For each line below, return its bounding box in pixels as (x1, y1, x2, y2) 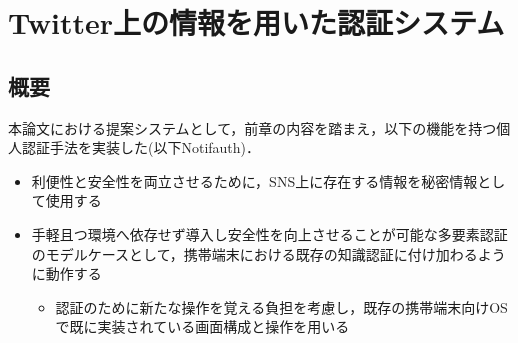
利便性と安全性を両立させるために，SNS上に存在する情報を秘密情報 (31, 170, 478, 191)
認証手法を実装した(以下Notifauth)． (21, 137, 261, 158)
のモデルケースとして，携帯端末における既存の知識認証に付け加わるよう (31, 243, 506, 264)
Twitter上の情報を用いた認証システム (8, 2, 505, 43)
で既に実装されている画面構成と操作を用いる (55, 316, 350, 337)
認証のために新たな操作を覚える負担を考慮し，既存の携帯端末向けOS (55, 296, 508, 317)
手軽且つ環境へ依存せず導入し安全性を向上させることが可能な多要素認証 (31, 223, 508, 244)
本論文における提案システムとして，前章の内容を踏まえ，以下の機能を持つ (8, 117, 497, 138)
